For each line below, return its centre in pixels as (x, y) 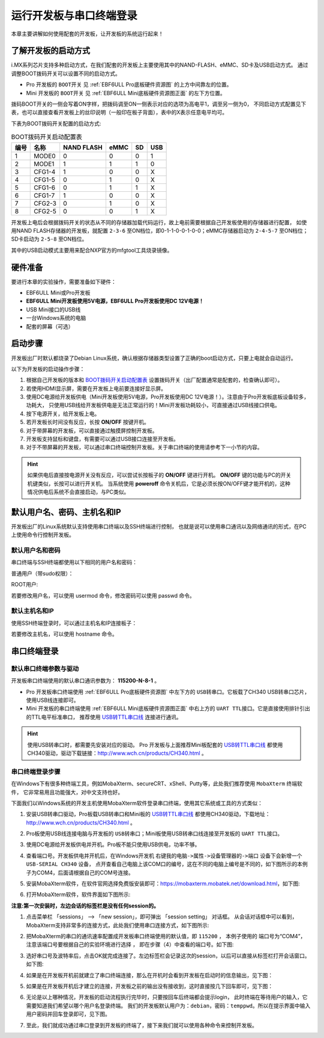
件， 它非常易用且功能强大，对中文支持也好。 (67, 792)
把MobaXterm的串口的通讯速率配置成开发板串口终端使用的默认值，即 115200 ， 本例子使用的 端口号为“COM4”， (166, 936)
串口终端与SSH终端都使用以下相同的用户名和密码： (74, 562)
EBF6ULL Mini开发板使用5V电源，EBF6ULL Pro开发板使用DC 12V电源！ (115, 301)
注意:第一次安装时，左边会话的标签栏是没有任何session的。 (85, 906)
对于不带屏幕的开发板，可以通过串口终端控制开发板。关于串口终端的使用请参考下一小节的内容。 (144, 447)
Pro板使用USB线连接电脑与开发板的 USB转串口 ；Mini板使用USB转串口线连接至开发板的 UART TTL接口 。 (154, 834)
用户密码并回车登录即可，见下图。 (68, 1014)
